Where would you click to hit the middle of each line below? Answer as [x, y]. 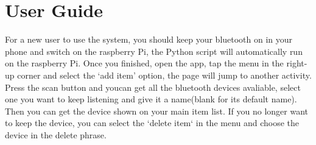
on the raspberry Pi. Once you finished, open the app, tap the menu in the [144, 63]
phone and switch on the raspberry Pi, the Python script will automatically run [154, 51]
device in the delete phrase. [56, 134]
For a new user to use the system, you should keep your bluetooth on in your [149, 39]
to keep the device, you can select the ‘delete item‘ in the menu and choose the [152, 123]
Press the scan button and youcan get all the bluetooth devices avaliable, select [153, 87]
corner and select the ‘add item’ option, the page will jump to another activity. [164, 75]
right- [297, 63]
